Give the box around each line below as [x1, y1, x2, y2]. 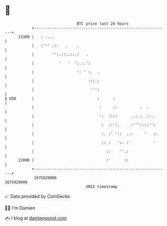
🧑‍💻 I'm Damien [5, 205, 36, 211]
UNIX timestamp [86, 184, 118, 189]
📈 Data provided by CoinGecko [5, 193, 70, 199]
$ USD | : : [5, 96, 115, 101]
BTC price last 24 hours [76, 21, 129, 26]
